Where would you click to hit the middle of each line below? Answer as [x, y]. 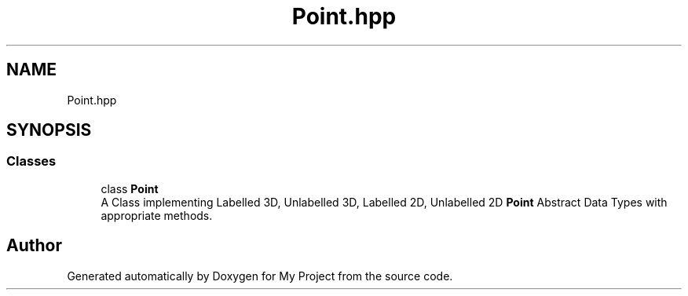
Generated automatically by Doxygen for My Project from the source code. [260, 276]
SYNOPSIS [49, 130]
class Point [130, 188]
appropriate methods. [157, 215]
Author [34, 246]
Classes [31, 161]
